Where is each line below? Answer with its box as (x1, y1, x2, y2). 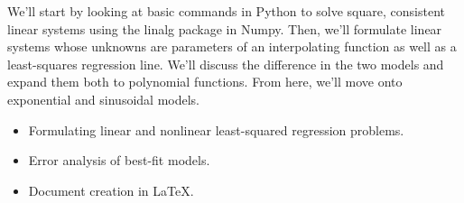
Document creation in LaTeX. (28, 180, 194, 199)
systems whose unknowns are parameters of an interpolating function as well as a (7, 37, 457, 56)
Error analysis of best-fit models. (28, 151, 210, 170)
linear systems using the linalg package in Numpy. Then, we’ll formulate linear (7, 19, 442, 38)
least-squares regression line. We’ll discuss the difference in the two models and (7, 54, 444, 73)
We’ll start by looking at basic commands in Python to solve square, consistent (7, 2, 445, 20)
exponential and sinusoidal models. (7, 89, 200, 108)
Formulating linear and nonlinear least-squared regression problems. (28, 120, 404, 139)
